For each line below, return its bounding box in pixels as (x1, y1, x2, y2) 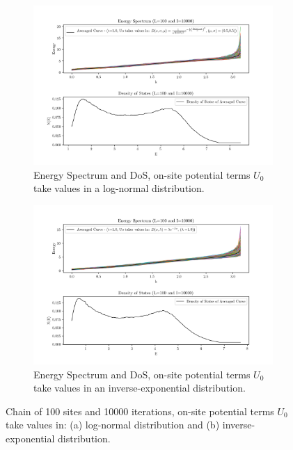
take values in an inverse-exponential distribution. (33, 380, 246, 395)
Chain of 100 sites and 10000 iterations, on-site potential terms (6, 403, 274, 418)
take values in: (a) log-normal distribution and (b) (6, 417, 220, 432)
